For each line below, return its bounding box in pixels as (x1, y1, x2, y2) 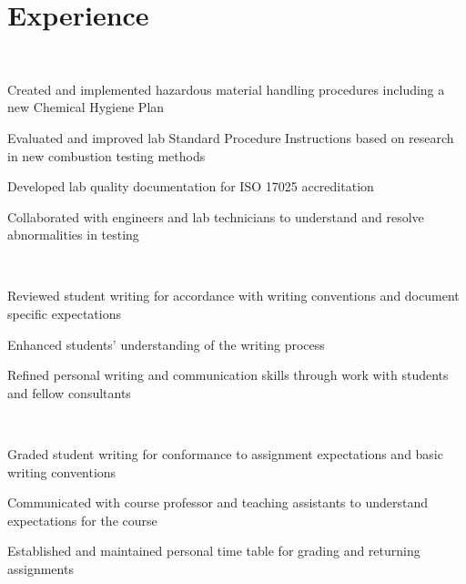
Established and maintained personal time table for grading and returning (7, 541, 420, 560)
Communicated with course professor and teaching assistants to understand (7, 493, 428, 512)
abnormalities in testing (7, 225, 139, 244)
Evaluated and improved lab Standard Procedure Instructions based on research (7, 128, 454, 147)
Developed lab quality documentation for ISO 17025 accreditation (7, 177, 374, 196)
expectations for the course (7, 510, 157, 529)
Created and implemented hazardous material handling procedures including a (7, 79, 445, 98)
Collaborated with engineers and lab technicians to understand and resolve (7, 207, 424, 226)
